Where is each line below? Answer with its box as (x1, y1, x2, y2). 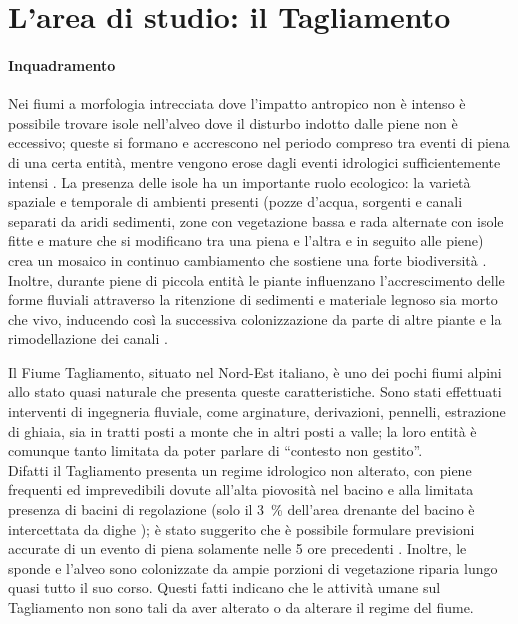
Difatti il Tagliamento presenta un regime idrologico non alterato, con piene (8, 459, 472, 480)
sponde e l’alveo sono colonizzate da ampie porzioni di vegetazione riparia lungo (8, 557, 498, 578)
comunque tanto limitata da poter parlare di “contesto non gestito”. (8, 440, 423, 461)
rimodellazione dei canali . (8, 328, 168, 349)
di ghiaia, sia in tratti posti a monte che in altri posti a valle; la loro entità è (8, 420, 477, 441)
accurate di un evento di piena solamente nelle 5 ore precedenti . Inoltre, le (8, 538, 467, 559)
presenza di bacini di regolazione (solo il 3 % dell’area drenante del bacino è (8, 499, 475, 520)
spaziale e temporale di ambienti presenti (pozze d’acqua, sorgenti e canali (8, 191, 463, 212)
